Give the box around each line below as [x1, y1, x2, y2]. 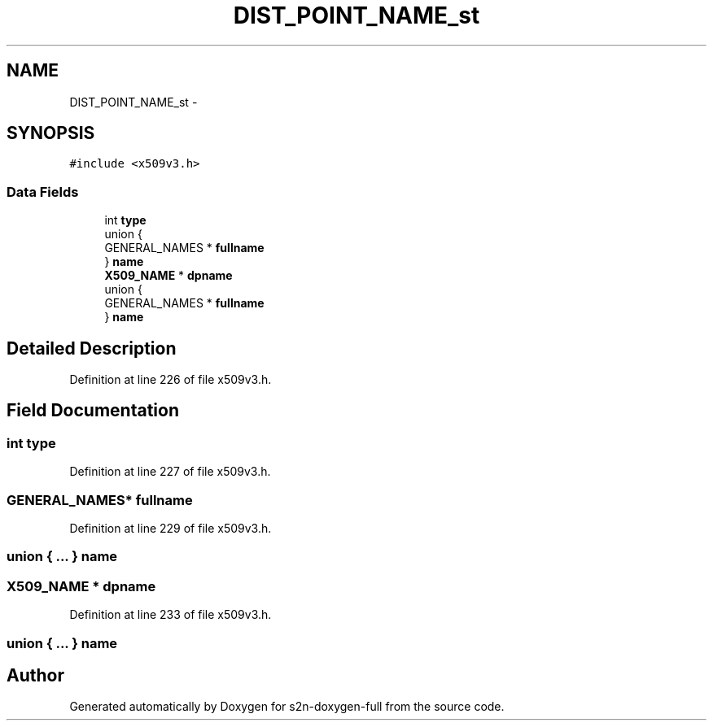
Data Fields [7, 183, 79, 200]
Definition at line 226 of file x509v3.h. [69, 372, 272, 387]
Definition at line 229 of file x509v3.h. [69, 521, 272, 535]
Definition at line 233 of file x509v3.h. [69, 607, 272, 622]
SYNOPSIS [7, 123, 95, 144]
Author [7, 664, 64, 686]
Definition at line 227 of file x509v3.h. [69, 464, 271, 479]
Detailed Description [7, 337, 177, 359]
